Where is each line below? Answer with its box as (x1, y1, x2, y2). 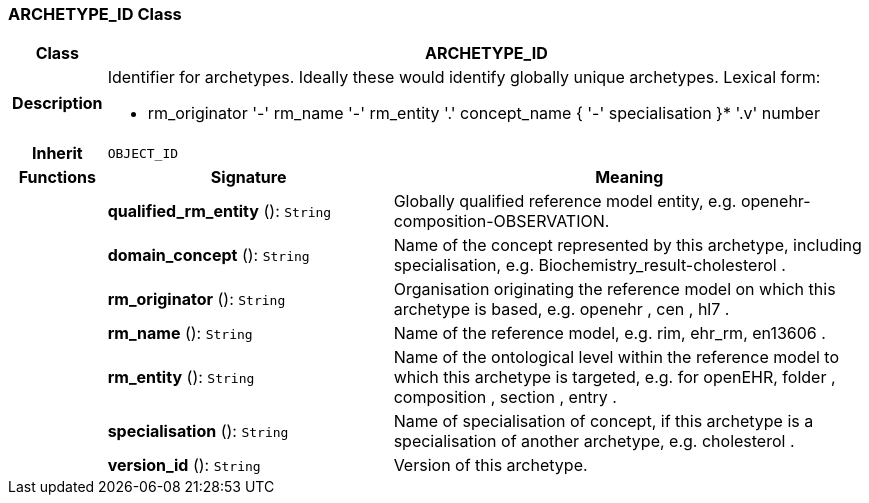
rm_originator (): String (107, 289, 286, 310)
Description (12, 93, 103, 114)
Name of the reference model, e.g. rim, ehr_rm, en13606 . (393, 323, 826, 344)
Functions (18, 167, 96, 188)
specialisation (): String (107, 421, 289, 442)
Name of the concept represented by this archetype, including (393, 235, 862, 256)
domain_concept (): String (107, 245, 310, 266)
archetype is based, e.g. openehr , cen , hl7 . (393, 299, 730, 320)
